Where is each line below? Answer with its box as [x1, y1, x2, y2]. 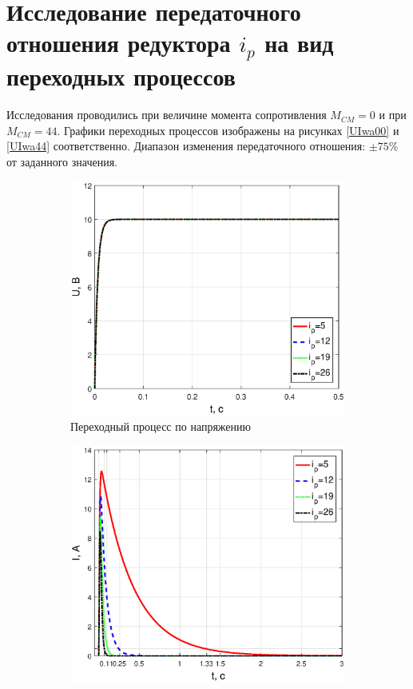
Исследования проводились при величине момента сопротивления [6, 106, 327, 123]
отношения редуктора [6, 26, 231, 59]
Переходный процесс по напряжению [70, 418, 251, 435]
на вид [264, 26, 334, 59]
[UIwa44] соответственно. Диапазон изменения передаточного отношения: [6, 137, 366, 154]
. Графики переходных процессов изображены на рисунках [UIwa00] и [57, 121, 399, 138]
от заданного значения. [6, 153, 117, 169]
